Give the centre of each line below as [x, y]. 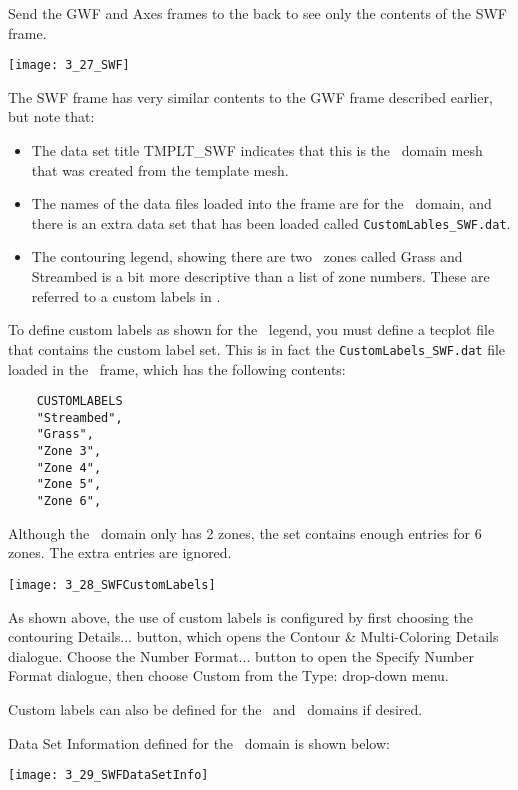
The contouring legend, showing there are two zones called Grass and [247, 256]
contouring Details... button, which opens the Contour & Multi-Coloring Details [253, 636]
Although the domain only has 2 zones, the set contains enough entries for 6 [245, 532]
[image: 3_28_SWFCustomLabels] [112, 584]
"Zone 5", [69, 484]
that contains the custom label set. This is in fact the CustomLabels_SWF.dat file [257, 348]
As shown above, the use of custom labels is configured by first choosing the [240, 616]
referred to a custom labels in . [126, 295]
